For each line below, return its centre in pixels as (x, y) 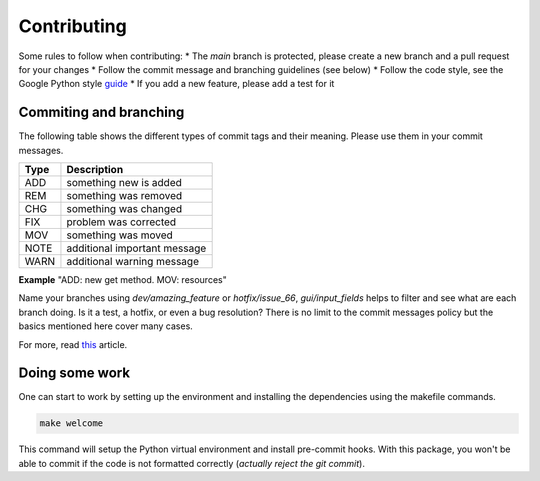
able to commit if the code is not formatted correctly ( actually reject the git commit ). (191, 463)
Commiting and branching (101, 112)
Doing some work (74, 373)
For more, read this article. (73, 344)
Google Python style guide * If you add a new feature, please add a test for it (176, 84)
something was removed (124, 196)
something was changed (124, 209)
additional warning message (133, 262)
